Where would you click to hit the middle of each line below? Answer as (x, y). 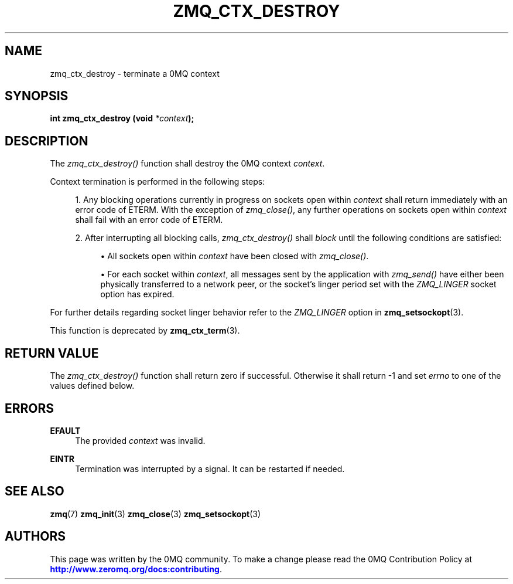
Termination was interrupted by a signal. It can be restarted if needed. (210, 468)
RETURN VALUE (52, 353)
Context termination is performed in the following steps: (158, 182)
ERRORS (30, 408)
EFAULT (65, 430)
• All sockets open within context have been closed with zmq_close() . (235, 256)
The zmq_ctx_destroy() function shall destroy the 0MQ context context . (187, 164)
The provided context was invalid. (140, 440)
